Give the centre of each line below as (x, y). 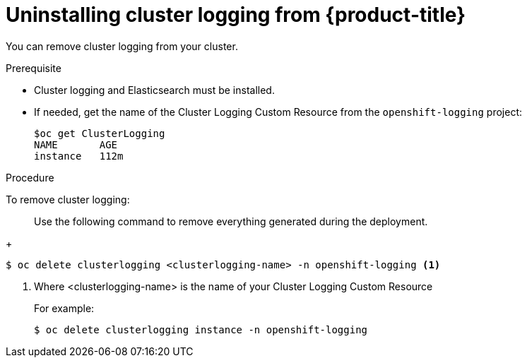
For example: (64, 308)
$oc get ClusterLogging (100, 133)
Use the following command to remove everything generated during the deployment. (231, 221)
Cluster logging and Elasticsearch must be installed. (154, 90)
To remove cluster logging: (68, 199)
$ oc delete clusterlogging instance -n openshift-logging (201, 329)
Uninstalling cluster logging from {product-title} (236, 15)
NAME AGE (76, 144)
